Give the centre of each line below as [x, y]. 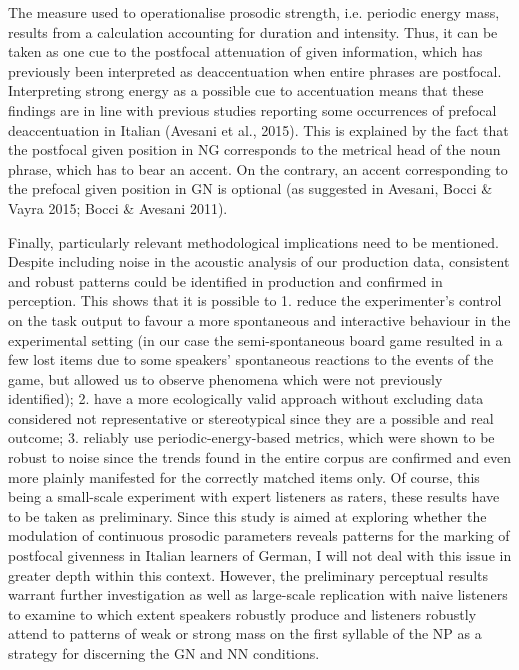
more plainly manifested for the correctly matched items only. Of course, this [244, 476]
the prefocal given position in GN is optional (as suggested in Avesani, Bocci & [250, 188]
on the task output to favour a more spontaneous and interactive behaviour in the [259, 319]
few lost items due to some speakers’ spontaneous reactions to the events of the [251, 359]
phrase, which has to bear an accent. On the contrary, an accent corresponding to [258, 168]
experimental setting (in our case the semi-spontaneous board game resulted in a [255, 339]
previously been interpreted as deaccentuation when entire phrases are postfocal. [255, 70]
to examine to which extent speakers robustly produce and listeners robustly [242, 613]
